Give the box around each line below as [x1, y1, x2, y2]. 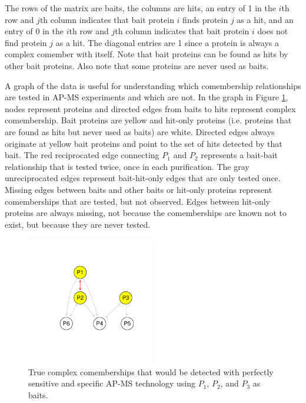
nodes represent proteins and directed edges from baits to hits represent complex [5, 102, 296, 114]
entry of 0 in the [5, 25, 64, 37]
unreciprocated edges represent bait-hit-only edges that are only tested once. [5, 172, 281, 184]
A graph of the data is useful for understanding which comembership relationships [5, 79, 301, 91]
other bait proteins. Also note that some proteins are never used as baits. [5, 59, 269, 71]
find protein [5, 36, 47, 48]
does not [257, 25, 288, 37]
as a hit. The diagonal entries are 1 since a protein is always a [55, 36, 279, 48]
